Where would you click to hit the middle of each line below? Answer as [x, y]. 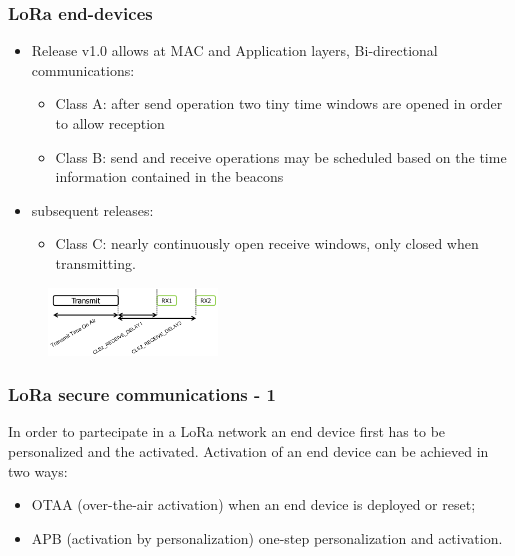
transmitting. [95, 262]
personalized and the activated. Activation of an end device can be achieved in [248, 450]
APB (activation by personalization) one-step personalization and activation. [267, 537]
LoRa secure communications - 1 [142, 394]
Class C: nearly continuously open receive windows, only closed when [267, 243]
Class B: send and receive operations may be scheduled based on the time [281, 156]
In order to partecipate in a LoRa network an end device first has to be [227, 431]
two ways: [38, 470]
